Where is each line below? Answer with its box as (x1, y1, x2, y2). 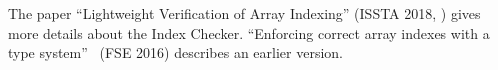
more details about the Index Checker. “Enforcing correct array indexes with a (8, 22, 490, 43)
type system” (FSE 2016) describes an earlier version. (8, 42, 343, 63)
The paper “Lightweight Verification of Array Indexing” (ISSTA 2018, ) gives (8, 3, 481, 23)
